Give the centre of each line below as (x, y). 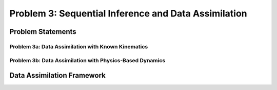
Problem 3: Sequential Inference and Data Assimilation (128, 13)
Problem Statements (43, 32)
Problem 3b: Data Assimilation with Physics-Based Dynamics (87, 60)
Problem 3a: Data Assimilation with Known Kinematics (79, 46)
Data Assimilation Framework (58, 75)
